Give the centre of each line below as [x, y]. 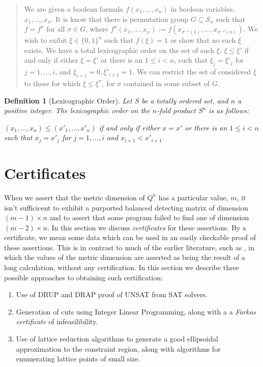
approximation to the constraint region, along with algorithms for [118, 348]
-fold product [176, 110]
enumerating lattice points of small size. [78, 359]
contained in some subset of [167, 83]
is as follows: [229, 110]
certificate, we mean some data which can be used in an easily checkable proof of [130, 237]
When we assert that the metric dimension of [75, 197]
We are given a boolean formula [74, 9]
